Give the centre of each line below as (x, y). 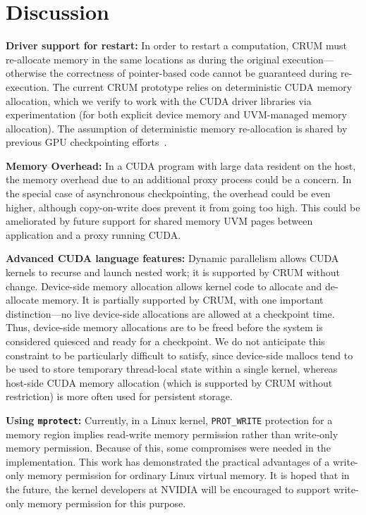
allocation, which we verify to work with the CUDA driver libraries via (159, 100)
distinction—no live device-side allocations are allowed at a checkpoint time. (170, 313)
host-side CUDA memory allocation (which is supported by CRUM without (169, 382)
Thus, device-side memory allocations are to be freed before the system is (164, 327)
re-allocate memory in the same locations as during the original (143, 59)
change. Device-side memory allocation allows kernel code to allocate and (164, 286)
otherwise (26, 73)
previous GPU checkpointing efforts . (86, 142)
